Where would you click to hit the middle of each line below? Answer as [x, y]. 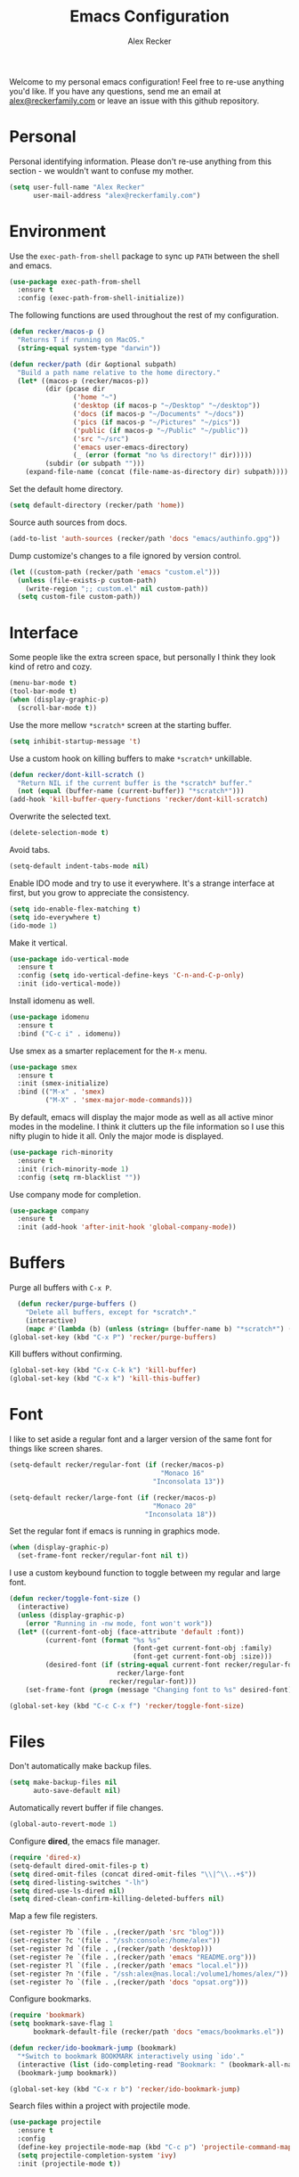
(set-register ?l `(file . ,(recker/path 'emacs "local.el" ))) [129, 1965]
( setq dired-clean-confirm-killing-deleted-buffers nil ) [117, 1899]
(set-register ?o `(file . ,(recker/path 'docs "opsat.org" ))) [129, 1982]
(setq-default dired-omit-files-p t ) [79, 1866]
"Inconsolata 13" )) [189, 1481]
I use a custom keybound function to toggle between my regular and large [145, 1573]
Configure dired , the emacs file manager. [85, 1841]
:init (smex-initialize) [63, 1084]
